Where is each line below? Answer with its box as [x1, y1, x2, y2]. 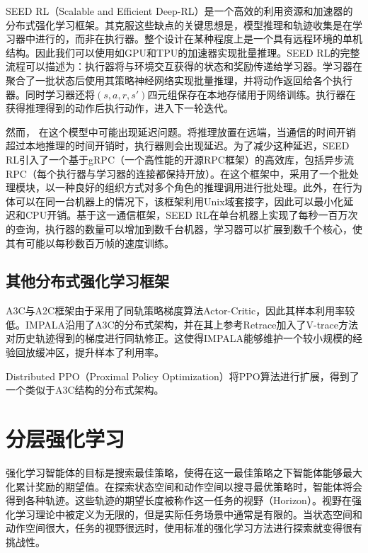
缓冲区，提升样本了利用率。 [35, 345, 164, 360]
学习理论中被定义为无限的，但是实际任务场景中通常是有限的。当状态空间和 [15, 506, 362, 521]
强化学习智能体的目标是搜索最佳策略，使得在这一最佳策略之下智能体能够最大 [6, 464, 362, 479]
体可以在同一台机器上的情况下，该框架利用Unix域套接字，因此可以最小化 [6, 193, 344, 208]
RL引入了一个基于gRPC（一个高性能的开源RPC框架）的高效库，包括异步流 [6, 152, 354, 166]
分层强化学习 [6, 424, 125, 453]
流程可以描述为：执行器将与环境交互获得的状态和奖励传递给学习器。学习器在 [6, 59, 362, 74]
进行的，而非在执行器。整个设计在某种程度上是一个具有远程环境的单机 [35, 31, 362, 46]
